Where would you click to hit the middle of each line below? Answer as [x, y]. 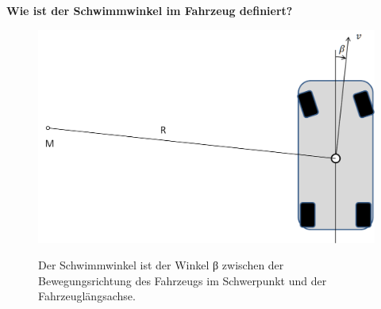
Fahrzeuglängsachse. [87, 296]
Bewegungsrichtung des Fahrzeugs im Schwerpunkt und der [183, 280]
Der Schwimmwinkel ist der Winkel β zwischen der [161, 265]
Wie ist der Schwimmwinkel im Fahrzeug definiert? [150, 11]
